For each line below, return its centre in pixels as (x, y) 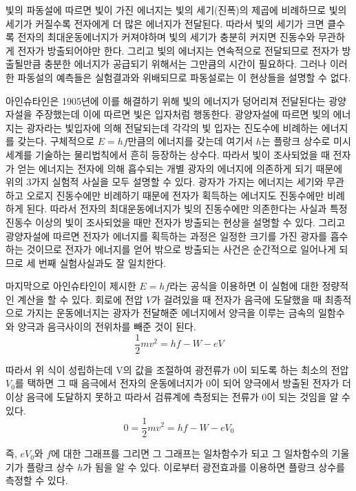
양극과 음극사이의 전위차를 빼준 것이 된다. (107, 327)
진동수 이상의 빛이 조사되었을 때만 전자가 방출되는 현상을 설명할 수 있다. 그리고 (176, 222)
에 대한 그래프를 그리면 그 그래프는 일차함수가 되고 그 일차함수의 (190, 453)
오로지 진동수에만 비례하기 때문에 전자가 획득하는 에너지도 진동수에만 (175, 195)
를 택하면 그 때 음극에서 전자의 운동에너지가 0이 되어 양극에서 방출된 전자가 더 (183, 383)
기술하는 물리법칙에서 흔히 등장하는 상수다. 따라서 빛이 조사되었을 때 (182, 154)
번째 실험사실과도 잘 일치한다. (102, 262)
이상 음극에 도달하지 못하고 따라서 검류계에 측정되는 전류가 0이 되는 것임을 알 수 (178, 396)
